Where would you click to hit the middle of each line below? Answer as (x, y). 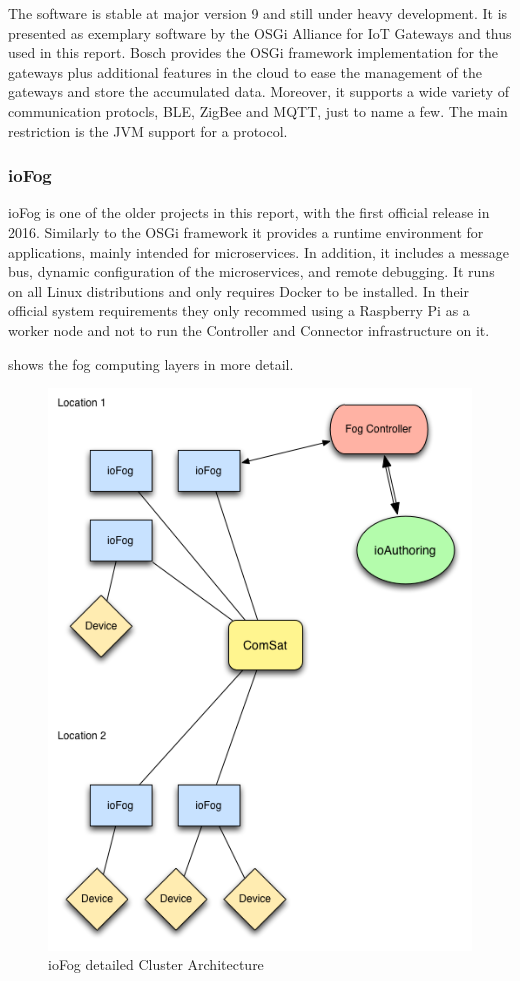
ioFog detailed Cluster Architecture (156, 964)
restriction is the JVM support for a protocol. (148, 130)
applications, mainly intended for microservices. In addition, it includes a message (259, 251)
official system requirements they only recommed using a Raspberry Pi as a (239, 310)
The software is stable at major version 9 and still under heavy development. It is (258, 13)
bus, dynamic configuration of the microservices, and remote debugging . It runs (251, 271)
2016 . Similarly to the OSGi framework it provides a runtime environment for (246, 231)
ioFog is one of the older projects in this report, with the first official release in (249, 212)
